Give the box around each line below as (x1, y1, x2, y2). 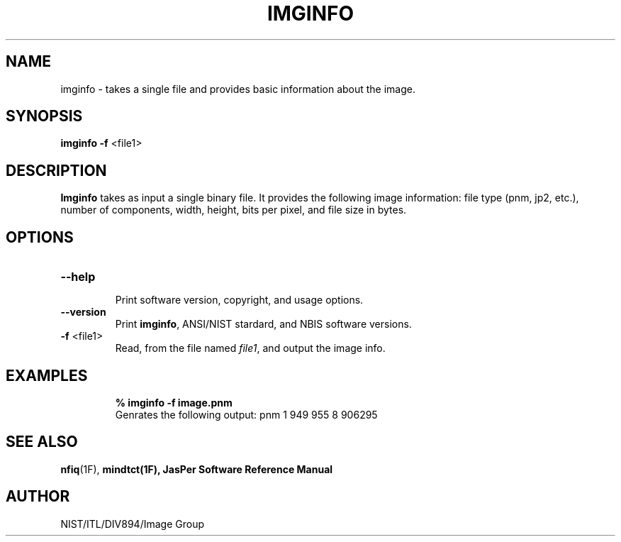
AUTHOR (6, 487, 70, 506)
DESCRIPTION (6, 161, 107, 179)
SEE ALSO (6, 433, 78, 451)
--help (60, 270, 96, 284)
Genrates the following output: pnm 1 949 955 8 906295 (115, 408, 378, 421)
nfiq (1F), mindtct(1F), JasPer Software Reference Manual (60, 463, 333, 475)
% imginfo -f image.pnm (115, 396, 233, 409)
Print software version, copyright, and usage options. (115, 294, 364, 306)
